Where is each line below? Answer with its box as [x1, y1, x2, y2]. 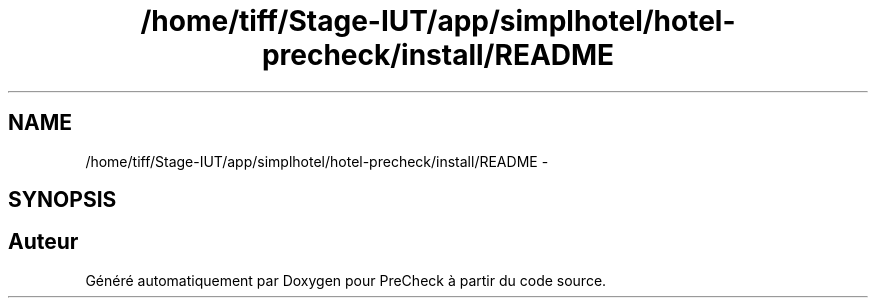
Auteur [8, 229, 79, 255]
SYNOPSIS [8, 187, 117, 213]
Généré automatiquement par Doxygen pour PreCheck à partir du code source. [85, 271, 607, 289]
